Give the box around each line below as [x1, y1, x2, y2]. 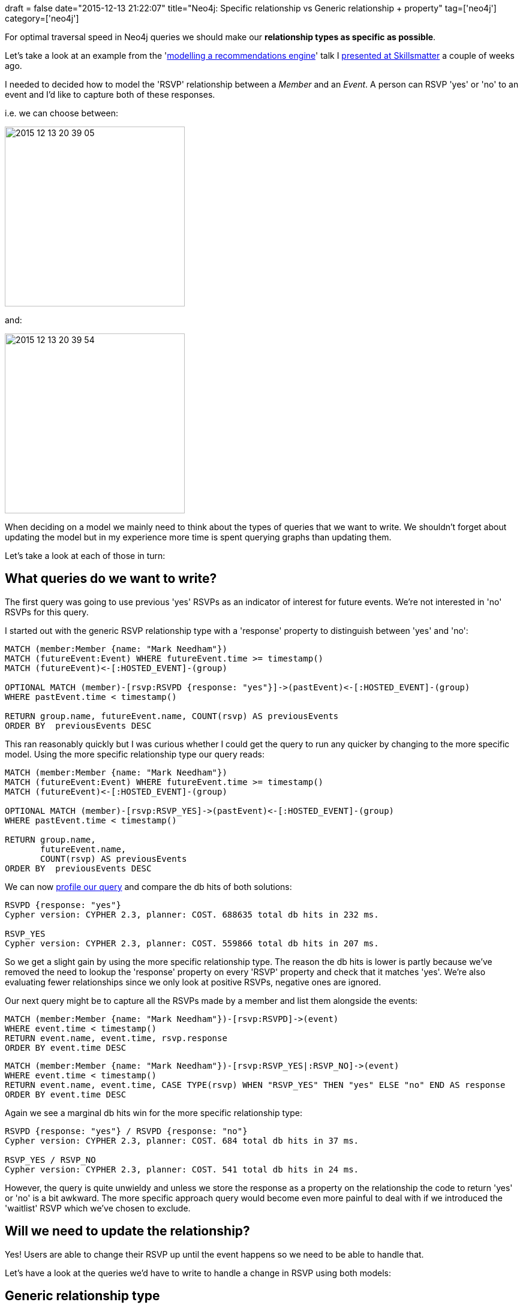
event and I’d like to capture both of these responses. [5, 89, 215, 100]
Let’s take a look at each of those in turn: [5, 551, 166, 561]
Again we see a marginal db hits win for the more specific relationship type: [5, 1107, 302, 1118]
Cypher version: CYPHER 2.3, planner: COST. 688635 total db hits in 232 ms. [5, 909, 379, 919]
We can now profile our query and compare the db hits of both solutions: [5, 881, 292, 892]
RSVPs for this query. [5, 606, 89, 617]
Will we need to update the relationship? [5, 1223, 250, 1239]
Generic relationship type [5, 1288, 160, 1304]
